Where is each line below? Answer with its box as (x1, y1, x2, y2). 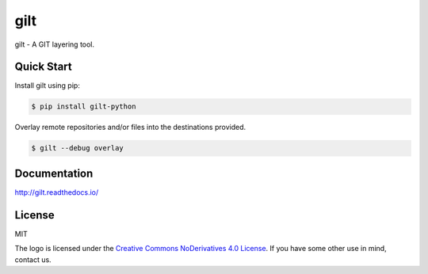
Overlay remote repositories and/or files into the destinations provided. (14, 123, 246, 132)
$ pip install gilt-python (31, 102, 136, 111)
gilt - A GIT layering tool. (14, 40, 95, 49)
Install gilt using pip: (14, 81, 81, 90)
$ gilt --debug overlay (31, 143, 124, 153)
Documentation (14, 166, 94, 180)
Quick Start (14, 60, 72, 74)
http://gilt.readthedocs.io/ (14, 187, 99, 197)
